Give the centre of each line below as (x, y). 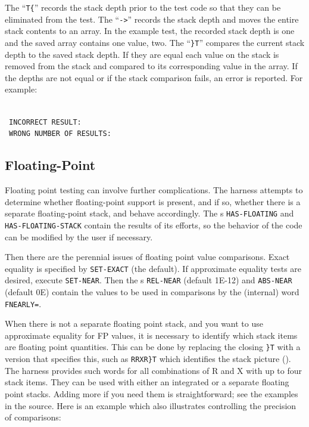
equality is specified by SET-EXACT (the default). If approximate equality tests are (153, 268)
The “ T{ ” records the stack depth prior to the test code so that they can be (143, 7)
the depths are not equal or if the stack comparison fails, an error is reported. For (154, 77)
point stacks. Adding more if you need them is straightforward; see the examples (152, 393)
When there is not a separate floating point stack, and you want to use (134, 324)
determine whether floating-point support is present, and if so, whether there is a (153, 201)
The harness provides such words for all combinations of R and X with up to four (154, 370)
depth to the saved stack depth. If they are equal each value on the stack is (142, 54)
